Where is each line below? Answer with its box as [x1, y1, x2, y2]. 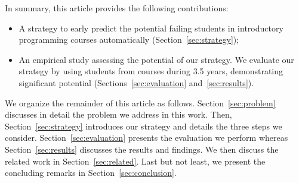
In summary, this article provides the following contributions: [5, 2, 229, 14]
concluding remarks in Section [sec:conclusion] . [5, 166, 177, 179]
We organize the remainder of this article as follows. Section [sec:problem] [5, 96, 276, 109]
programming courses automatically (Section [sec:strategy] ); [19, 33, 239, 46]
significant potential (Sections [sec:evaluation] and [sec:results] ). [19, 76, 254, 89]
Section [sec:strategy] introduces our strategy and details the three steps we [5, 119, 282, 132]
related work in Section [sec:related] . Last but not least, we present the [5, 154, 266, 167]
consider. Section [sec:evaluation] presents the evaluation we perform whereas [5, 131, 288, 144]
